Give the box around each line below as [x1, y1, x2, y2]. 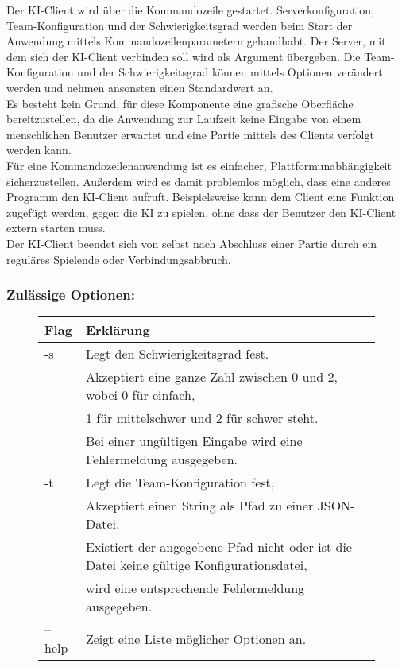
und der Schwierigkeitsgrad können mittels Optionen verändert [77, 64, 383, 80]
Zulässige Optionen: [6, 285, 135, 304]
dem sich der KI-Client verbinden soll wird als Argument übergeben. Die [6, 48, 361, 64]
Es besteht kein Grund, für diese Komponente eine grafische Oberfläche [6, 95, 354, 111]
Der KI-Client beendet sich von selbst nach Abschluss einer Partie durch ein [6, 235, 377, 251]
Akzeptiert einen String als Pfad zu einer [85, 496, 314, 515]
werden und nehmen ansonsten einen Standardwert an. [6, 79, 273, 95]
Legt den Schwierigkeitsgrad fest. [85, 344, 269, 363]
